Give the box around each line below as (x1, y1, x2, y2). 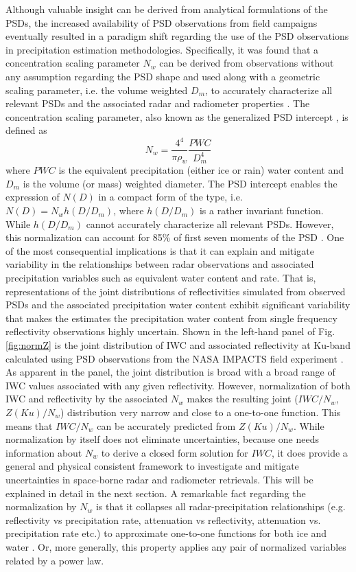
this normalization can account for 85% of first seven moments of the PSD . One (5, 230, 344, 244)
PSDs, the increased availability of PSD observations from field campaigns (5, 15, 318, 30)
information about (5, 445, 82, 459)
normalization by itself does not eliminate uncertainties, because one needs (5, 432, 320, 446)
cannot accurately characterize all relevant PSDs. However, (86, 216, 334, 231)
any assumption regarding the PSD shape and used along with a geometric (5, 69, 320, 83)
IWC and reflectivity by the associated (5, 391, 168, 406)
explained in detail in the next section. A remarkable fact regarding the (5, 485, 306, 500)
